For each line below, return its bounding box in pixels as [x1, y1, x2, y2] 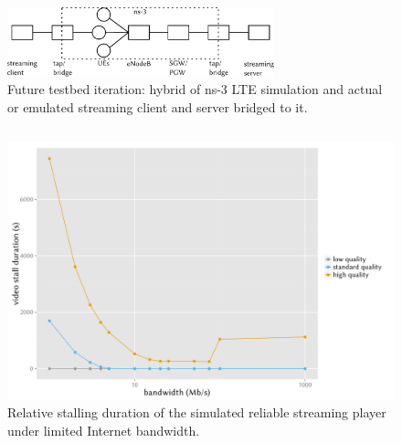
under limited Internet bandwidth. [7, 420, 200, 439]
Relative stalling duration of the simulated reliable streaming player [7, 403, 386, 422]
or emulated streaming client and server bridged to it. [7, 97, 308, 116]
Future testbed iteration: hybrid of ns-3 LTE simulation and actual [7, 79, 383, 99]
